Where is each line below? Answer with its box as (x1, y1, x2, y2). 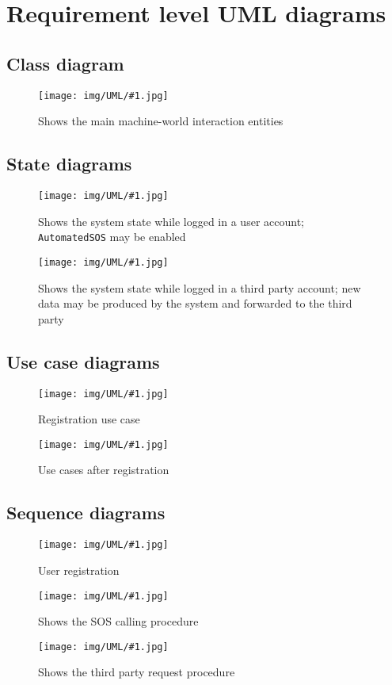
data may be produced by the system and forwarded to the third (38, 295, 352, 312)
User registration (38, 561, 120, 578)
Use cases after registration (38, 461, 169, 478)
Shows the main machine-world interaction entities (38, 113, 284, 129)
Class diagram (6, 51, 124, 75)
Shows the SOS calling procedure (38, 613, 199, 630)
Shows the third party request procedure (38, 664, 235, 680)
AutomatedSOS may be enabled (38, 228, 186, 245)
